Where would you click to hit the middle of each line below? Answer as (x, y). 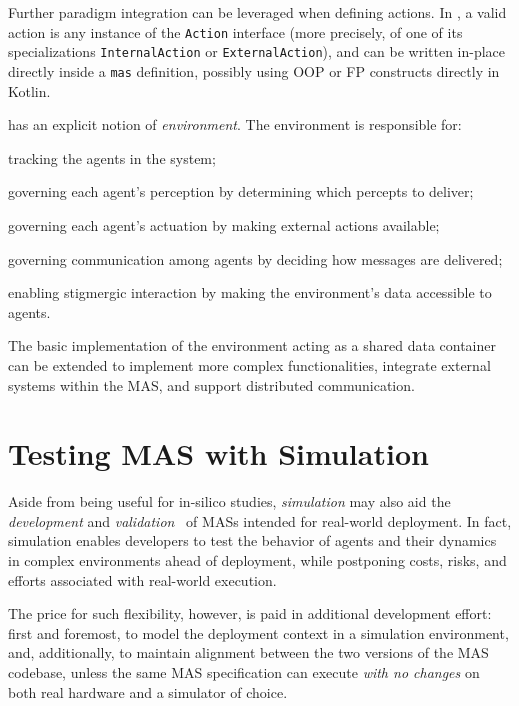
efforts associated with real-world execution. (142, 579)
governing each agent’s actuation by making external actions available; (224, 224)
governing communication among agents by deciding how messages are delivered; (255, 258)
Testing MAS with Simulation (218, 453)
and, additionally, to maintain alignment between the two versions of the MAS (248, 652)
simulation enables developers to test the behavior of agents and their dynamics (252, 540)
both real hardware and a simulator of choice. (148, 691)
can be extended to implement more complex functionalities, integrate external (249, 364)
